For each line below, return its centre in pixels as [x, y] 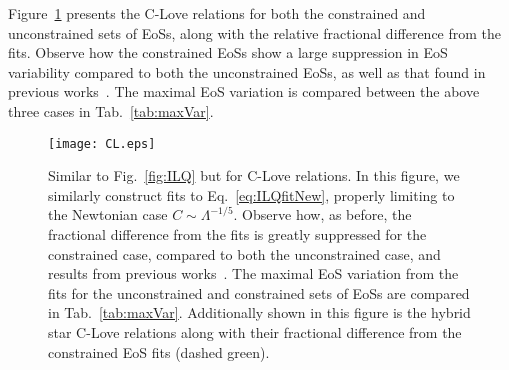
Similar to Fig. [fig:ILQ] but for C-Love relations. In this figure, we [254, 175]
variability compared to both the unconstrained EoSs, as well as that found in [247, 71]
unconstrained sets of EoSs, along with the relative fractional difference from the [255, 32]
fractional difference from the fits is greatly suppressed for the [237, 234]
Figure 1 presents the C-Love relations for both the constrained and [217, 13]
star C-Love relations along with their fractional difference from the [255, 331]
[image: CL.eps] [102, 143]
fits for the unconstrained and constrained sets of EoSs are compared [259, 292]
